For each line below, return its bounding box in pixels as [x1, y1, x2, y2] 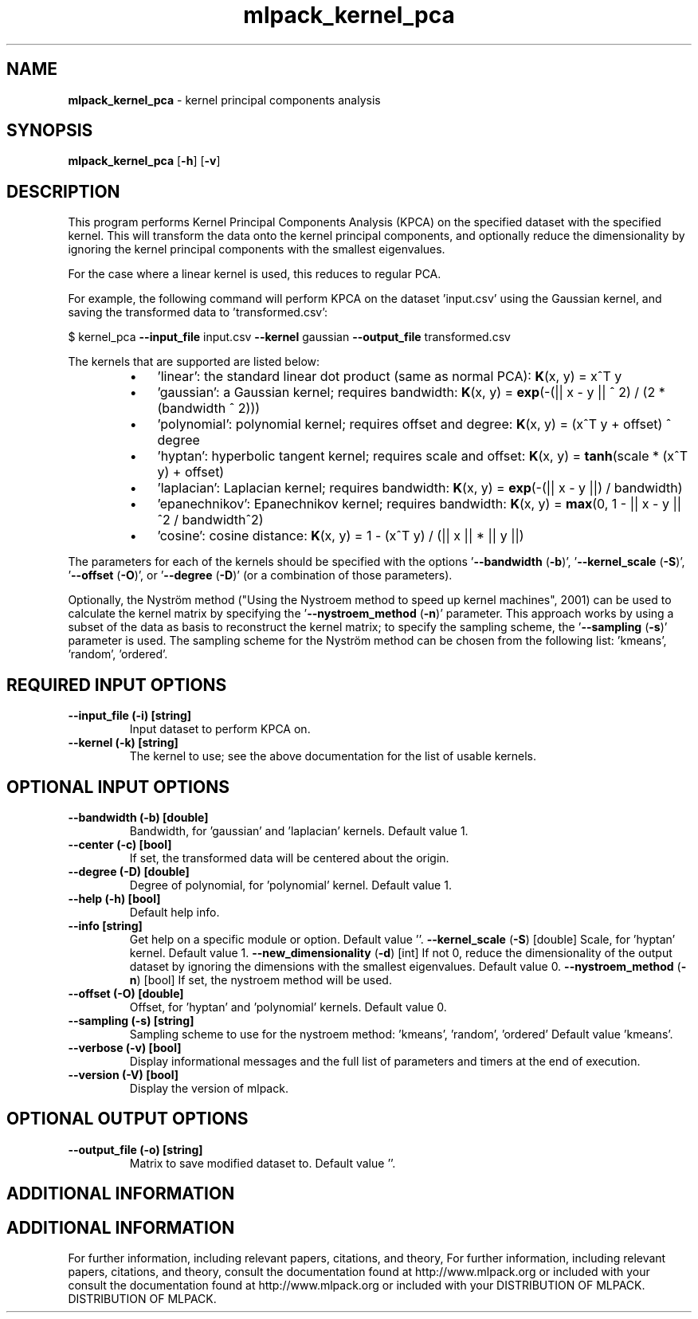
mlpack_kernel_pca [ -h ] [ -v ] [68, 154, 221, 168]
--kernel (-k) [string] [68, 736, 178, 750]
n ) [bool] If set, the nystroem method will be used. [129, 972, 392, 987]
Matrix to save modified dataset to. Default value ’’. [129, 1156, 396, 1170]
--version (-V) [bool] [68, 1067, 179, 1082]
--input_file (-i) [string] [68, 709, 192, 723]
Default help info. [129, 905, 220, 919]
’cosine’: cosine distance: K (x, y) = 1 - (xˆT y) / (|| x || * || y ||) [157, 528, 524, 544]
